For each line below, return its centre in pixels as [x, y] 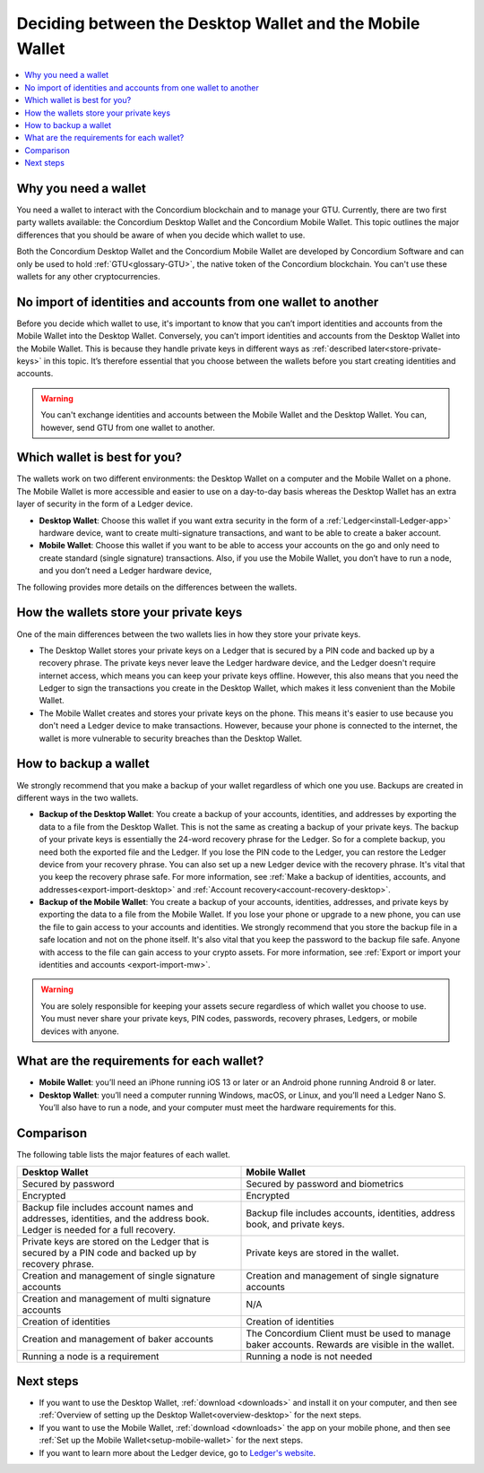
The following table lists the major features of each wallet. [123, 1155]
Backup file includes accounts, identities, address [351, 1212]
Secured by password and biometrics [325, 1184]
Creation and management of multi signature [116, 1298]
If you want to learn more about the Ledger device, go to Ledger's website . [177, 1452]
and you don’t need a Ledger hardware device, [125, 571]
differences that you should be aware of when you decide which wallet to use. [161, 235]
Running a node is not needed [309, 1356]
